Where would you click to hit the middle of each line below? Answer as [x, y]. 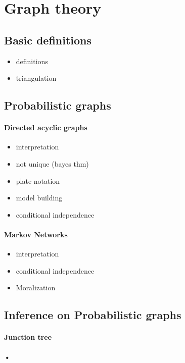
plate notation [38, 180]
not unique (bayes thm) [52, 163]
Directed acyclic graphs [46, 127]
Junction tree [28, 337]
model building [39, 198]
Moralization [36, 288]
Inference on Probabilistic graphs [93, 315]
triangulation [36, 78]
